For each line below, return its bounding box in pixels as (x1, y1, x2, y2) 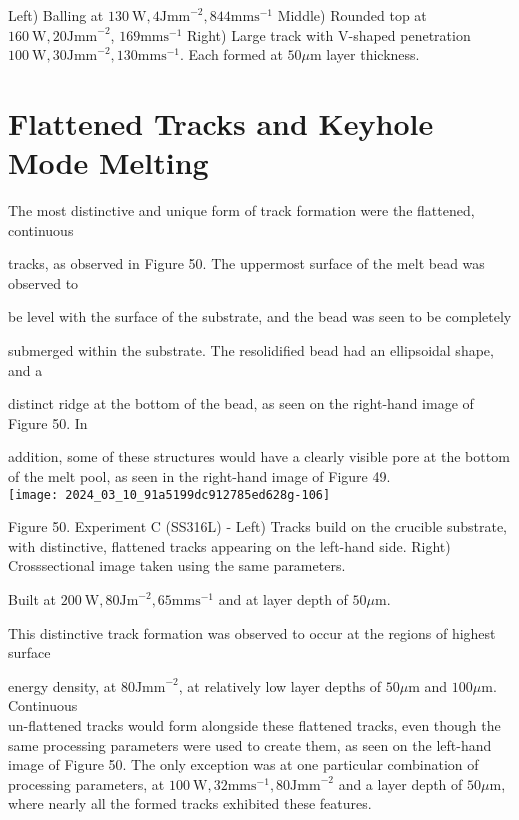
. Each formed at (180, 44, 283, 65)
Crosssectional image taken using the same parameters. (8, 555, 346, 576)
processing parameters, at (8, 773, 165, 794)
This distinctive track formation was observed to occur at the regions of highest (8, 622, 496, 643)
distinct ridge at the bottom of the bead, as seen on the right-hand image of (8, 393, 474, 414)
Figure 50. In (8, 412, 88, 433)
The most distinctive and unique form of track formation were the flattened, (8, 200, 475, 221)
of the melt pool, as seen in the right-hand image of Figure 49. (8, 466, 391, 487)
